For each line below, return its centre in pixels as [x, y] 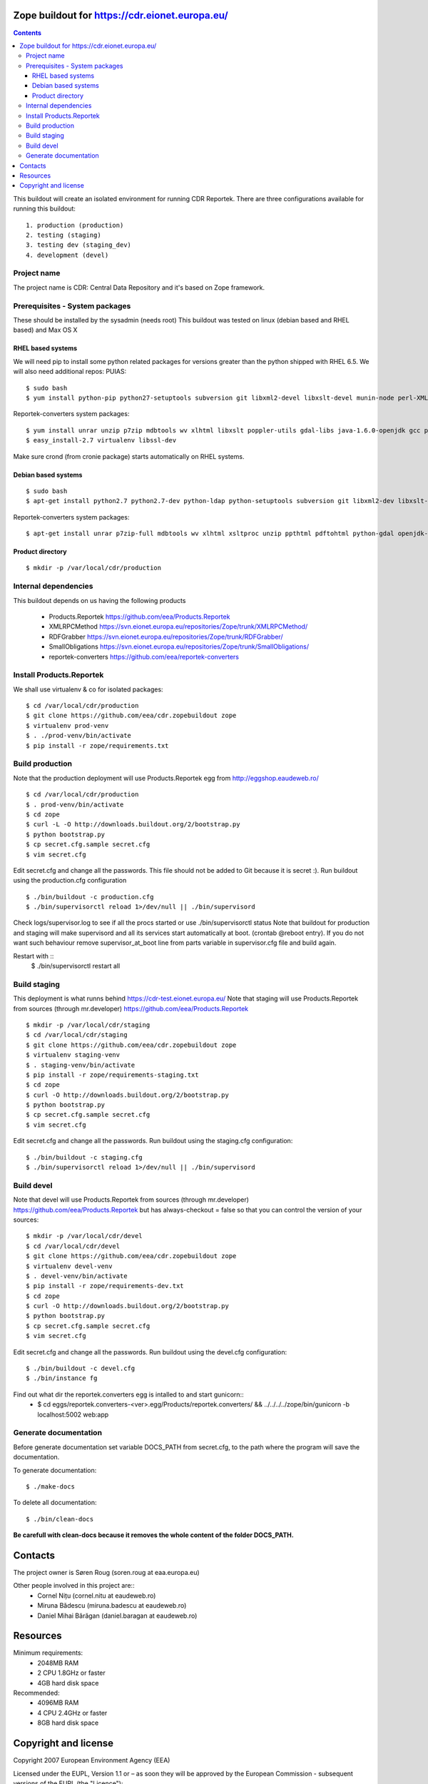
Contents [27, 33]
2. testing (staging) [63, 235]
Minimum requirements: [48, 1653]
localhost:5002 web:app [73, 1414]
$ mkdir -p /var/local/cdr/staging [88, 1025]
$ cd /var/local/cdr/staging [77, 1035]
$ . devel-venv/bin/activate [77, 1276]
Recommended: [36, 1693]
